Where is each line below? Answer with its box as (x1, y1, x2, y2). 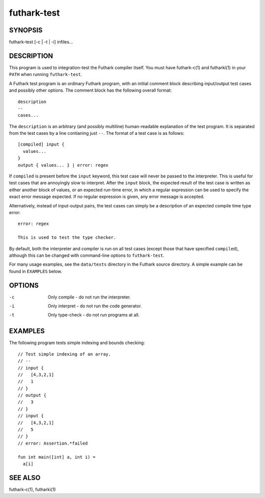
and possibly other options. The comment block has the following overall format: (9, 87, 172, 93)
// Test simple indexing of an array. (18, 351, 111, 357)
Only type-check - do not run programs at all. (48, 312, 140, 318)
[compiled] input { (18, 142, 65, 147)
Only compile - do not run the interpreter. (48, 294, 131, 300)
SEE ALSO (9, 473, 41, 482)
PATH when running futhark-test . (9, 72, 82, 77)
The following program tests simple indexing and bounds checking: (9, 340, 145, 346)
